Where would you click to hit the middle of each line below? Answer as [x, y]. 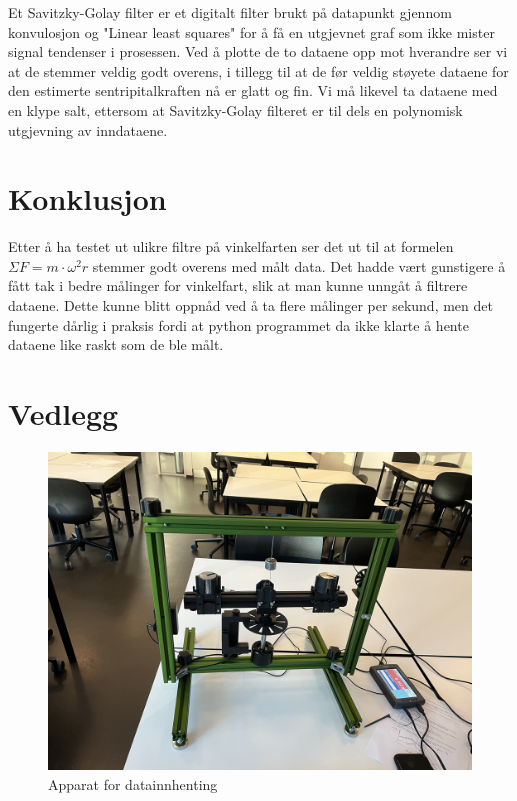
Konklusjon [87, 198]
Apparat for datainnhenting [133, 783]
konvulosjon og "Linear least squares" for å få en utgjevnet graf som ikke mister [251, 31]
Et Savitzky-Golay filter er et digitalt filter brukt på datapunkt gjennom [230, 12]
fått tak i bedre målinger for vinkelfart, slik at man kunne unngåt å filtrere [238, 285]
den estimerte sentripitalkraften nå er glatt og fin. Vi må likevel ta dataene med [253, 90]
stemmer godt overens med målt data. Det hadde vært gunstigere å [299, 265]
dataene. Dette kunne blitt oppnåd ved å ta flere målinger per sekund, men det [250, 305]
